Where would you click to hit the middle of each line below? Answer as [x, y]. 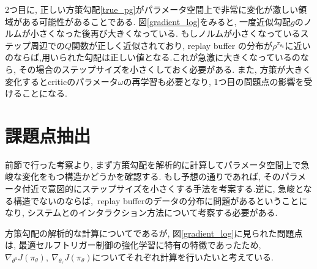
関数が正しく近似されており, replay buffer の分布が [172, 45]
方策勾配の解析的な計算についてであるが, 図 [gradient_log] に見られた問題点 [154, 233]
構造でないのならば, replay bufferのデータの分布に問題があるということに [160, 200]
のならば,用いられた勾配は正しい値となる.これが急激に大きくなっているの [153, 57]
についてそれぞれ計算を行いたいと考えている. [183, 257]
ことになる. [44, 93]
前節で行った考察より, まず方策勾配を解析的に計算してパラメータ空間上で [153, 164]
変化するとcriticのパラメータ [62, 81]
